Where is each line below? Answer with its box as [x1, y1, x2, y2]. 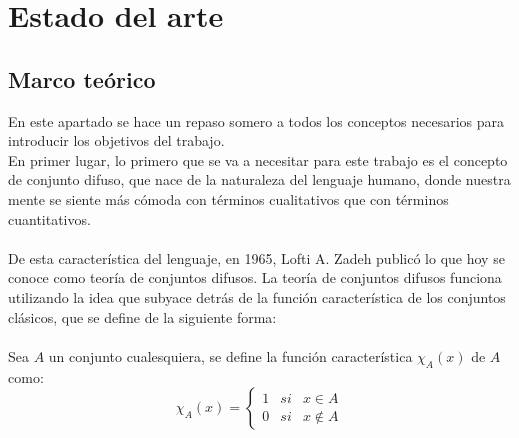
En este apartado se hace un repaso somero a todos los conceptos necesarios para [8, 110, 505, 131]
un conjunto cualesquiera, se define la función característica [48, 345, 413, 366]
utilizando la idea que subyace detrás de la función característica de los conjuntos [8, 286, 506, 307]
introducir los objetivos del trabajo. [8, 130, 225, 151]
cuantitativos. [8, 208, 91, 229]
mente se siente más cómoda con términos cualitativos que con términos [8, 188, 449, 209]
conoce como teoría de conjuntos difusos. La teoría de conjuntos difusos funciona [8, 267, 502, 288]
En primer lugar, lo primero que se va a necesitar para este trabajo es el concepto [8, 149, 508, 170]
